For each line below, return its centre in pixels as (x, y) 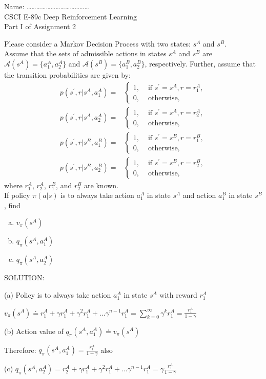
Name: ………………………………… (47, 6)
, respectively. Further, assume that (200, 63)
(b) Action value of (34, 331)
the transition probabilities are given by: (67, 74)
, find (12, 205)
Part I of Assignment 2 (40, 26)
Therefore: (20, 350)
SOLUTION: (24, 277)
